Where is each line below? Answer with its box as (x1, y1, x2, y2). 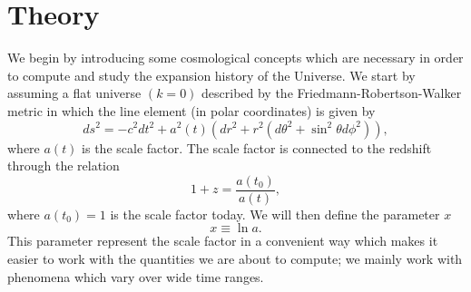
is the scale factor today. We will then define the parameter (110, 204, 440, 223)
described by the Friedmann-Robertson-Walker (201, 83, 462, 102)
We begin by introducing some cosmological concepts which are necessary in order (7, 48, 464, 67)
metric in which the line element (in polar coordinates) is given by (7, 101, 376, 120)
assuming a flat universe (7, 83, 142, 102)
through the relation (7, 156, 120, 175)
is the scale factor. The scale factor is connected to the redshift (82, 138, 432, 157)
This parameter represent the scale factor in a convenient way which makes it (7, 231, 438, 250)
